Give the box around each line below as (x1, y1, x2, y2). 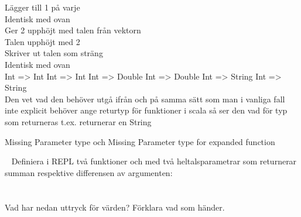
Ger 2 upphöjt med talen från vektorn (5, 24, 141, 36)
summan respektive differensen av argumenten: (5, 166, 173, 178)
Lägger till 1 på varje (5, 1, 80, 13)
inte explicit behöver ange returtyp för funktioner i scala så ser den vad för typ (5, 104, 288, 116)
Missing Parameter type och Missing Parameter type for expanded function (5, 135, 275, 147)
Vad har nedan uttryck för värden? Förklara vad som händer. (5, 201, 225, 213)
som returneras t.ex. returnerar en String (5, 115, 152, 128)
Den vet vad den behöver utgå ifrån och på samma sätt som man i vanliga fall (5, 92, 285, 105)
